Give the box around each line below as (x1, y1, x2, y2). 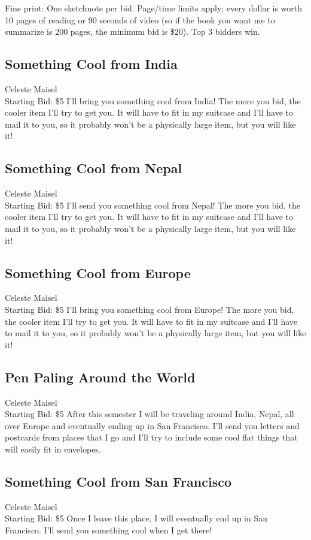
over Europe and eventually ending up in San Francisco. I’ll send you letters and (5, 419, 300, 432)
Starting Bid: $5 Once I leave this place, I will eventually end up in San (5, 512, 267, 524)
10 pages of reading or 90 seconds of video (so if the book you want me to (5, 13, 275, 26)
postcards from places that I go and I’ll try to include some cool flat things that (5, 431, 298, 444)
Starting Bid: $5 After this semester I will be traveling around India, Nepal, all (5, 408, 294, 420)
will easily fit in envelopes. (5, 442, 101, 455)
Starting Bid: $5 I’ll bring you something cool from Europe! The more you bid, (5, 303, 294, 315)
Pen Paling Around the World (5, 367, 196, 386)
